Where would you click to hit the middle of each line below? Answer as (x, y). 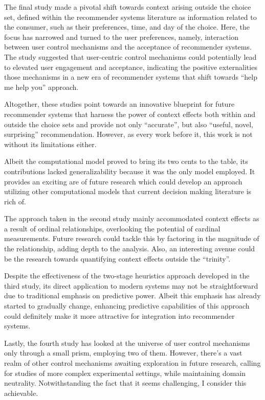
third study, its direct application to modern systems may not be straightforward (131, 285)
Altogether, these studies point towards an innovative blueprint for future (119, 104)
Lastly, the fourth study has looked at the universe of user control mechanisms (127, 343)
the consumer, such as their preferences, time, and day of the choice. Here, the (127, 27)
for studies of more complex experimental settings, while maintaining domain (125, 373)
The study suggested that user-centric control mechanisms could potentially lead (130, 56)
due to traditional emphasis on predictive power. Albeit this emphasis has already (132, 296)
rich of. (15, 201)
